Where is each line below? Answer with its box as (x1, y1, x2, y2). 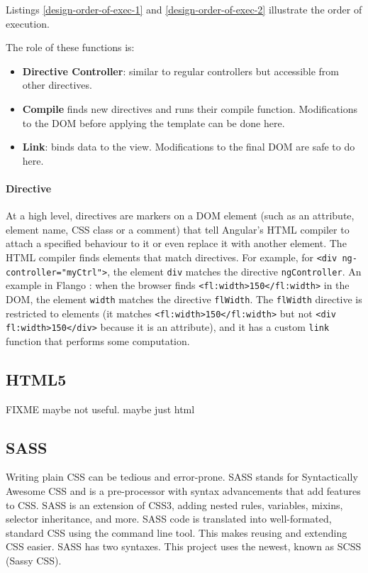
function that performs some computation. (6, 333, 190, 348)
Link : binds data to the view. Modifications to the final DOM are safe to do (22, 139, 355, 154)
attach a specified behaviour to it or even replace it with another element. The (6, 236, 347, 251)
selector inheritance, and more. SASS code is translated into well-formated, (6, 511, 332, 526)
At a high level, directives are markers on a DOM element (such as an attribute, (6, 208, 355, 223)
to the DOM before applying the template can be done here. (22, 115, 285, 130)
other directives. (22, 77, 92, 92)
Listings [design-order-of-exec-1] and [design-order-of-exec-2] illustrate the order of (6, 2, 362, 16)
